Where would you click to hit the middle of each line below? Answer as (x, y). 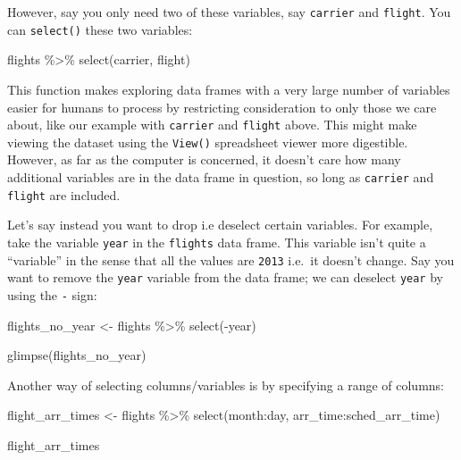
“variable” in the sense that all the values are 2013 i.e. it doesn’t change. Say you (231, 259)
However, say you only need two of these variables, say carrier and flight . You (229, 12)
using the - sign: (52, 294)
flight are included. (64, 194)
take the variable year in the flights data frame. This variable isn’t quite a (217, 242)
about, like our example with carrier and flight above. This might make (212, 125)
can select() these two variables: (100, 29)
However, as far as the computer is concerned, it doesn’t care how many (204, 159)
